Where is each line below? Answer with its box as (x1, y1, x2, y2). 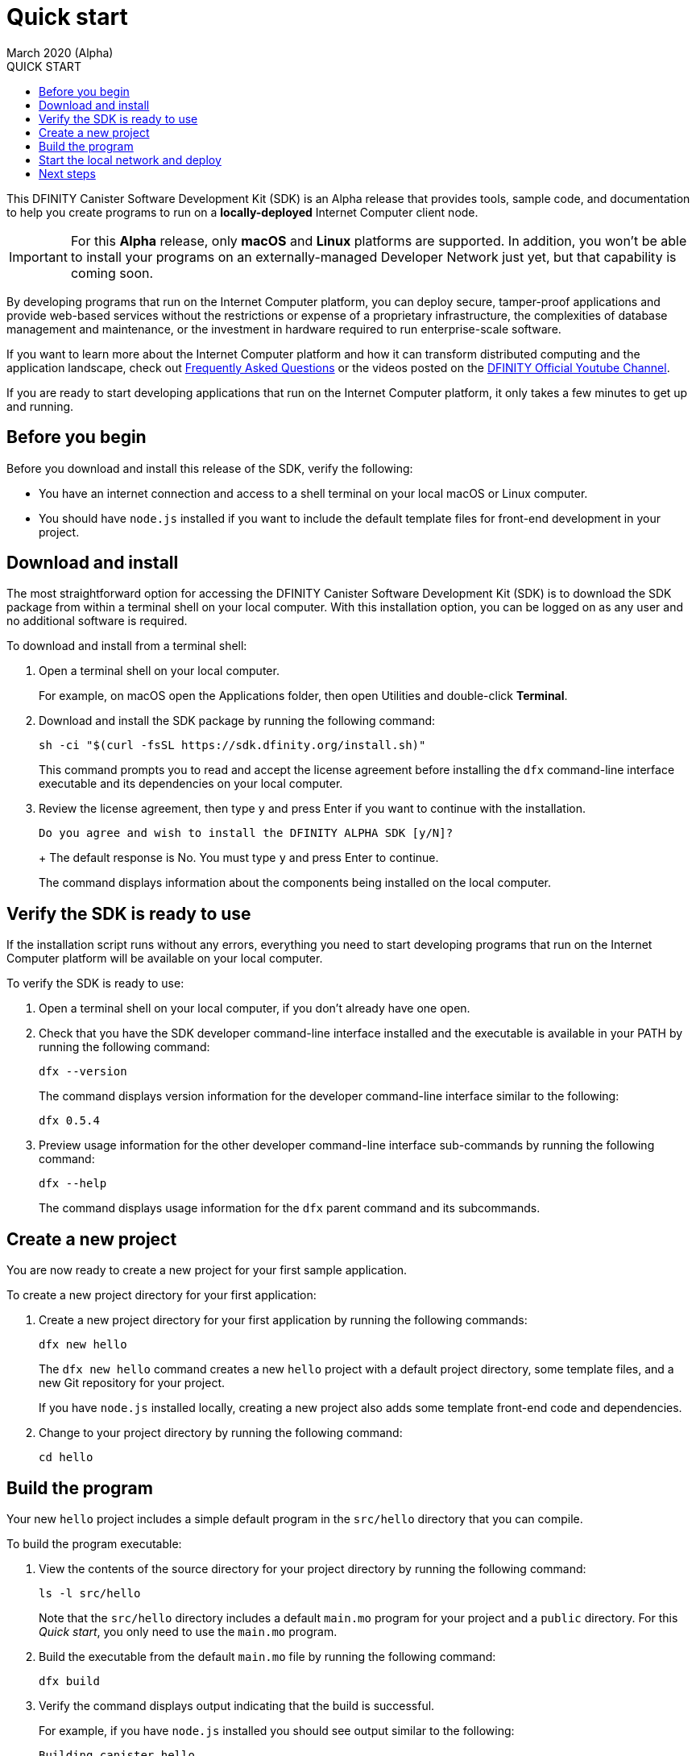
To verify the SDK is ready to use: (6, 976, 184, 991)
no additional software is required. (6, 614, 188, 628)
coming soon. (70, 264, 154, 281)
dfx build (39, 1674, 100, 1688)
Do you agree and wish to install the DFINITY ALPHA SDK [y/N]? (39, 826, 454, 840)
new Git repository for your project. (39, 1376, 226, 1390)
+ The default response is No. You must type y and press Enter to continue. (39, 851, 439, 865)
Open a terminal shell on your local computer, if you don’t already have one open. (39, 1001, 470, 1016)
